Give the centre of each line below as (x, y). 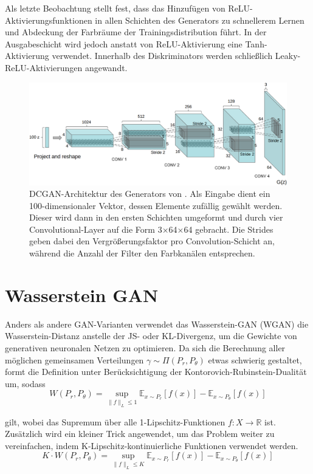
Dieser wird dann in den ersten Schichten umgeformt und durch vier (156, 217)
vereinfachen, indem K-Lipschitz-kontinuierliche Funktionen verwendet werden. (152, 445)
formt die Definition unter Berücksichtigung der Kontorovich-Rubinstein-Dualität (156, 372)
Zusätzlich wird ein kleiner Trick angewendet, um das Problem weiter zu (140, 434)
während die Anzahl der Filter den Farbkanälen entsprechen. (142, 253)
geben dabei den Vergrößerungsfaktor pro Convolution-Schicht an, (152, 241)
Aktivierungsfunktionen (49, 20)
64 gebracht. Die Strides (229, 229)
